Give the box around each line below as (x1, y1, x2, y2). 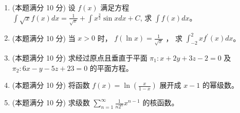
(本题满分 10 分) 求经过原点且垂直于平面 (12, 52, 147, 63)
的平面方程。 (89, 62, 133, 73)
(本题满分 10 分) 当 (12, 32, 76, 43)
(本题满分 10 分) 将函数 (12, 80, 90, 90)
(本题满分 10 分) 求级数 (12, 97, 90, 108)
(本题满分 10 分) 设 (12, 2, 76, 12)
